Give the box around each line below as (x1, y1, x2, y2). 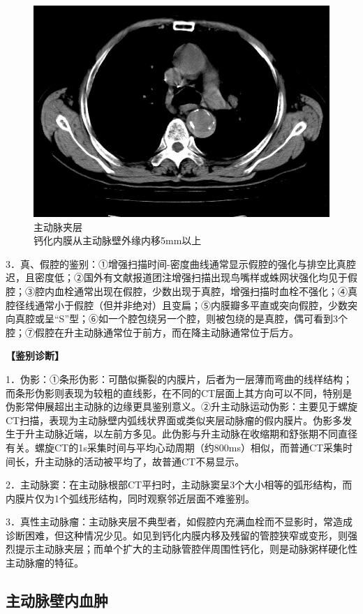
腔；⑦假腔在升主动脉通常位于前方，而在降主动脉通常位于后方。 (6, 324, 299, 339)
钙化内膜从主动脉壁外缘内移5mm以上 (34, 233, 202, 248)
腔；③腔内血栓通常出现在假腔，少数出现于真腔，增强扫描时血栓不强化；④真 (6, 283, 357, 298)
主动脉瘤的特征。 (6, 555, 84, 570)
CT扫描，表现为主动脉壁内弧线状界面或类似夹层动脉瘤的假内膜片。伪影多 (6, 412, 343, 427)
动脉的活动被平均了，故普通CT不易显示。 (54, 454, 245, 468)
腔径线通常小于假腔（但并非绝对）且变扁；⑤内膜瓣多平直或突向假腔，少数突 (6, 297, 357, 312)
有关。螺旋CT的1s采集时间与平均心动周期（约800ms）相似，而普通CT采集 (6, 440, 343, 454)
